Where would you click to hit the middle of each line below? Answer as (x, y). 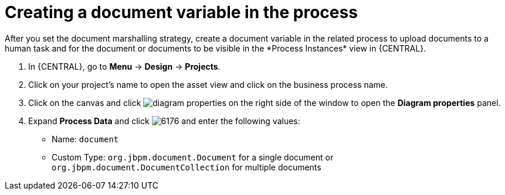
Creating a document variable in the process (181, 12)
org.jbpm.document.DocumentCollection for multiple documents (187, 167)
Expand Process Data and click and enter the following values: (164, 121)
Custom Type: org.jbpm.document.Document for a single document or (193, 157)
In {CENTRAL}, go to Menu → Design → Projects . (124, 66)
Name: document (85, 139)
